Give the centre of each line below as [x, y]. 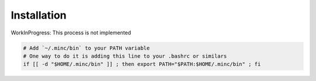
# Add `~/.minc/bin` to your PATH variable [87, 48]
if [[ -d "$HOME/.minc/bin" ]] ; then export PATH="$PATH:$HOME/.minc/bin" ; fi [142, 64]
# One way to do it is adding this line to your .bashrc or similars [125, 56]
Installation [39, 15]
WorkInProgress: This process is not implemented [71, 33]
